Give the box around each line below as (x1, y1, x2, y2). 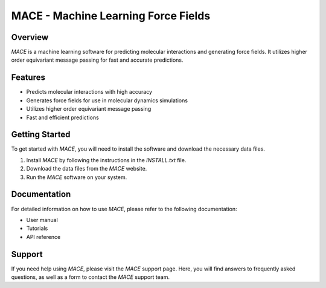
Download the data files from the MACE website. (26, 165, 147, 172)
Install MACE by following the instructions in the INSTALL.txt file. (26, 156, 187, 163)
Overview (11, 32, 49, 42)
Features (11, 73, 45, 83)
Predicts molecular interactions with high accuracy (26, 88, 153, 96)
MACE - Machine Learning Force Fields (11, 9, 211, 22)
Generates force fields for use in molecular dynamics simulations (26, 97, 188, 104)
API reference (26, 233, 61, 240)
